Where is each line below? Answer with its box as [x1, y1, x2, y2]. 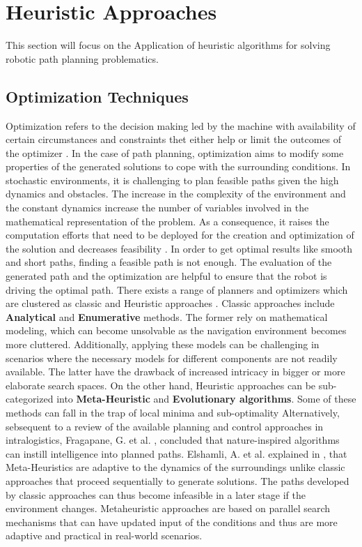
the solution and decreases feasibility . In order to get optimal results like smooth [6, 241, 353, 255]
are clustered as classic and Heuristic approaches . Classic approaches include [6, 296, 335, 310]
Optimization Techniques [6, 85, 189, 107]
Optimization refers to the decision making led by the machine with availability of [6, 118, 356, 133]
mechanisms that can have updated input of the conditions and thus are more [6, 514, 338, 529]
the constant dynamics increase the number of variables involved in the [6, 200, 309, 215]
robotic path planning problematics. [6, 51, 159, 66]
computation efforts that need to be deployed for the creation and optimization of [6, 227, 354, 242]
